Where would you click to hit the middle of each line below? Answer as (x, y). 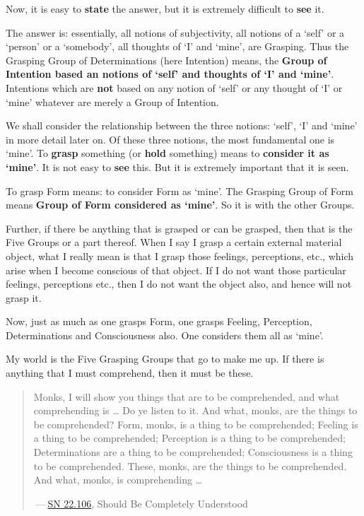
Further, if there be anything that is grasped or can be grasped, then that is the (179, 228)
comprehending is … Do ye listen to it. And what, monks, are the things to (195, 410)
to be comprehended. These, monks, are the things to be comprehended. (190, 465)
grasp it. (24, 297)
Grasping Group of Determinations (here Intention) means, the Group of (166, 60)
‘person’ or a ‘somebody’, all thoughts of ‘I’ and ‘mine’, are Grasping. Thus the (177, 46)
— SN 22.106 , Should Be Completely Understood (142, 503)
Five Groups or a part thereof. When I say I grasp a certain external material (174, 242)
